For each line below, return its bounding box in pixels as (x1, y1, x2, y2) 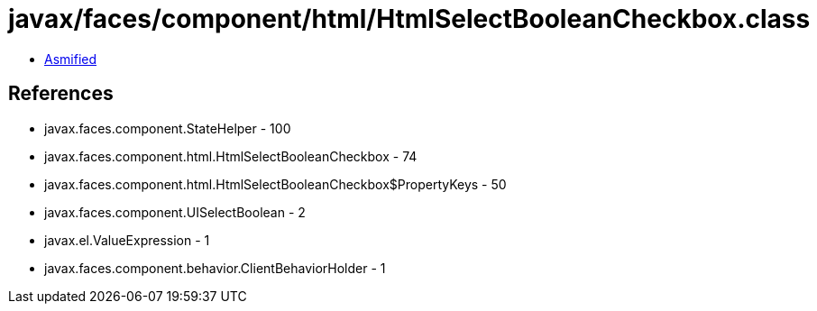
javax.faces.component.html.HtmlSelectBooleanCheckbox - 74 (44, 148, 418, 164)
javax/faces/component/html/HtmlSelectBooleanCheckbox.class (8, 4, 811, 34)
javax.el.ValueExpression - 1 (44, 232, 210, 248)
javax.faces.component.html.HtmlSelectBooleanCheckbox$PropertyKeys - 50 (44, 176, 507, 192)
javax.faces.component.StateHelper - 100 (44, 120, 291, 136)
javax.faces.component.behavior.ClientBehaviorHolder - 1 (44, 260, 386, 276)
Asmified (44, 50, 97, 67)
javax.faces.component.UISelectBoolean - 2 (44, 204, 306, 220)
